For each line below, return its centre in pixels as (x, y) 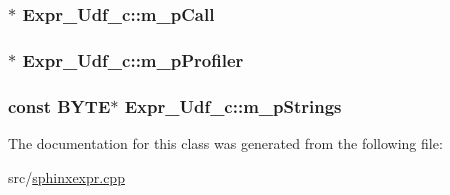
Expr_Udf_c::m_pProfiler (133, 59)
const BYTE (59, 105)
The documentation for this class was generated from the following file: (225, 142)
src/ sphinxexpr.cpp (66, 176)
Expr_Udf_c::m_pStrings (233, 105)
